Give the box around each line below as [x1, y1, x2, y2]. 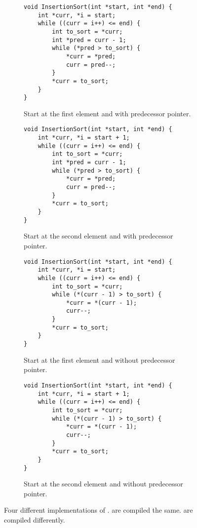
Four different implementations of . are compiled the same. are [4, 505, 193, 515]
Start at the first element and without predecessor [24, 354, 175, 365]
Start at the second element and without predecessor [24, 479, 183, 489]
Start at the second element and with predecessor [24, 231, 173, 241]
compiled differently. [4, 514, 65, 525]
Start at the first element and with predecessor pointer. [24, 108, 191, 118]
